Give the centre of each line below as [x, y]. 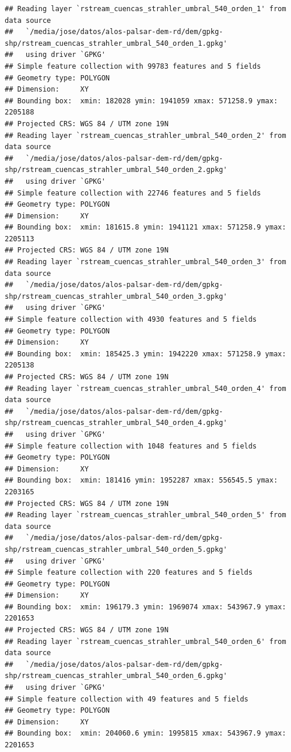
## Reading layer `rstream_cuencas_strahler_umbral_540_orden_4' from [145, 388]
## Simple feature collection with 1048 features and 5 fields [131, 446]
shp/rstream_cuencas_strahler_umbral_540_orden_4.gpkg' [116, 423]
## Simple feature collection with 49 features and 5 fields [127, 699]
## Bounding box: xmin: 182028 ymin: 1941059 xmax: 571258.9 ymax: [141, 101]
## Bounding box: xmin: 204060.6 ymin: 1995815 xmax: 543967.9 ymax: [145, 734]
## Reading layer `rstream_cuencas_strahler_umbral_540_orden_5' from [145, 515]
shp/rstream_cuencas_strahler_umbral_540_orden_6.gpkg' [116, 676]
